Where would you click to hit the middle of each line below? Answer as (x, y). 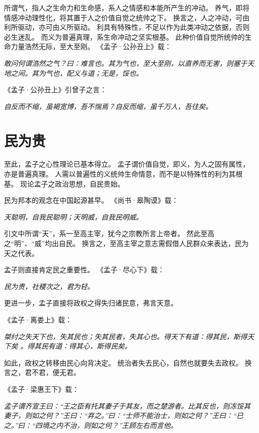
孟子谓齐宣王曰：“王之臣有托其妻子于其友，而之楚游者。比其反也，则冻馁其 (127, 405)
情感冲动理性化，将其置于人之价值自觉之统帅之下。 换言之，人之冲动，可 (123, 17)
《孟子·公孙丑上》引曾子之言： (55, 90)
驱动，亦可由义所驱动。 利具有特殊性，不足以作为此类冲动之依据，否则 (133, 27)
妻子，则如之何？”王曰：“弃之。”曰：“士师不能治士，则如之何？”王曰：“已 (124, 415)
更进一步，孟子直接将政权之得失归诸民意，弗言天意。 (91, 303)
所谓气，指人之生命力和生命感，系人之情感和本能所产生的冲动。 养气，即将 (127, 7)
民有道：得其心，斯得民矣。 (87, 346)
